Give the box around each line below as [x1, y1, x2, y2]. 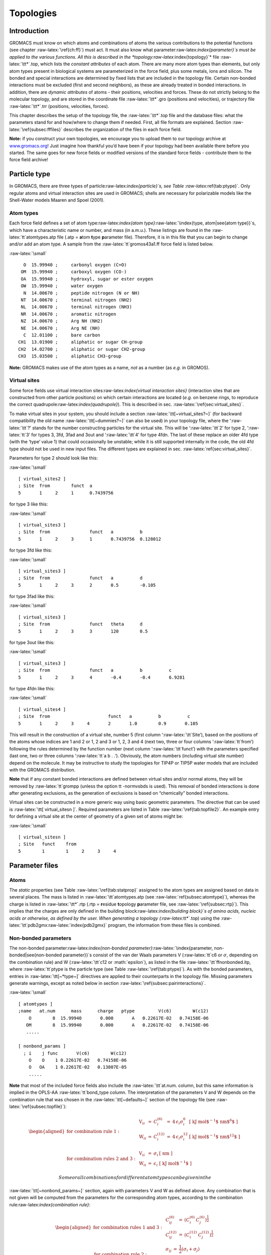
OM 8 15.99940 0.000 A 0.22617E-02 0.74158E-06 [26, 1022, 209, 1028]
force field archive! [9, 157, 49, 163]
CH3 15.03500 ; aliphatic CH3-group [18, 353, 121, 359]
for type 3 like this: [9, 501, 48, 507]
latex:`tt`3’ [9, 432, 30, 438]
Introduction [9, 27, 49, 35]
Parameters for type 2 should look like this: [9, 455, 98, 461]
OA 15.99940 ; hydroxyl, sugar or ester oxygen [21, 276, 153, 282]
